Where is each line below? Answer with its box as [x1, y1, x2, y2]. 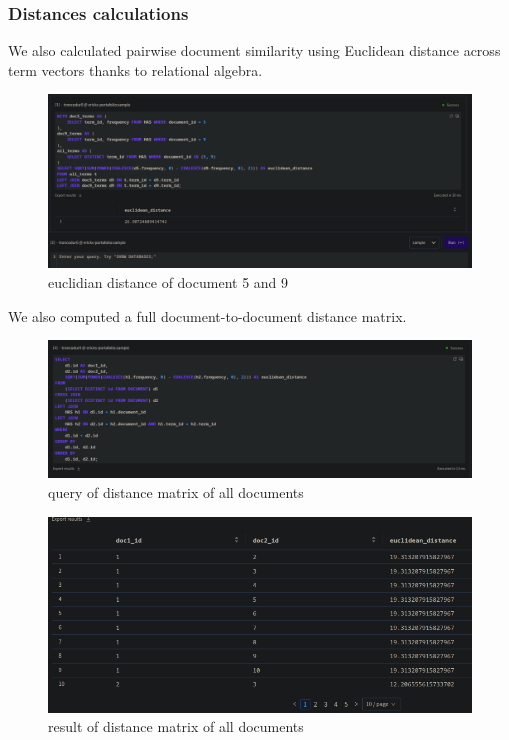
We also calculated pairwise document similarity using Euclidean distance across [8, 40, 501, 61]
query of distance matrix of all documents [48, 481, 304, 502]
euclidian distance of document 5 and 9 [48, 271, 289, 292]
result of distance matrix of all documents [48, 716, 304, 737]
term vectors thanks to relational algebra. [8, 59, 263, 80]
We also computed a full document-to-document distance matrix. [8, 305, 407, 326]
